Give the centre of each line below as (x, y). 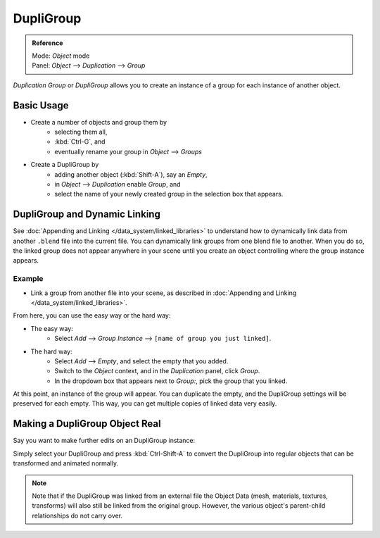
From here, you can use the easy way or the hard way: (92, 315)
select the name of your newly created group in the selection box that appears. (169, 194)
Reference (47, 43)
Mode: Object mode (61, 56)
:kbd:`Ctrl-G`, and (80, 142)
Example (28, 279)
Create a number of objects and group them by (99, 122)
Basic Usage (41, 105)
